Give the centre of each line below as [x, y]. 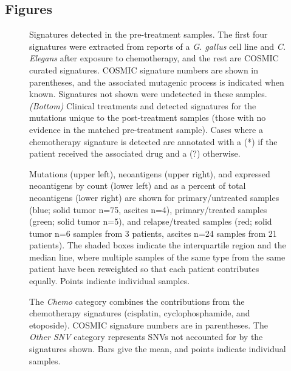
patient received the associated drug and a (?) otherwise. [135, 153]
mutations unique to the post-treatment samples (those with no [148, 117]
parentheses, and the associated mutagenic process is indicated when [157, 82]
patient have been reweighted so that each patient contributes [144, 269]
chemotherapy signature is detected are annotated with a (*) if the [153, 141]
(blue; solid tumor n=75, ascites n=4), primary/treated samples [148, 209]
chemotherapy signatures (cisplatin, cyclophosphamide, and [140, 313]
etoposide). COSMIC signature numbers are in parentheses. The [149, 325]
